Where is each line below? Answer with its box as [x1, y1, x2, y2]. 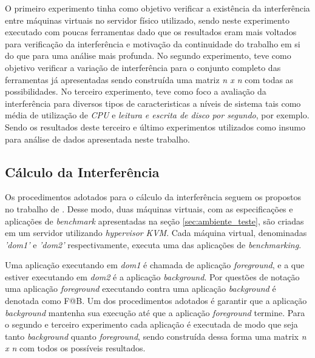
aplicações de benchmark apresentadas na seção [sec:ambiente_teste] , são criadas [5, 214, 304, 227]
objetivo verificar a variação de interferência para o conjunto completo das [5, 61, 281, 73]
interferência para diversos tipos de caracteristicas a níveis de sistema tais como [5, 96, 301, 109]
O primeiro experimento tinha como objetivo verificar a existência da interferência [5, 2, 310, 14]
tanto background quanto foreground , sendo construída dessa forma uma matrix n [5, 329, 307, 342]
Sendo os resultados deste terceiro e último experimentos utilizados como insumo [5, 120, 305, 133]
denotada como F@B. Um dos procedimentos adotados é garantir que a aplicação [5, 294, 307, 307]
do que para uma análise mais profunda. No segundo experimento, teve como [5, 49, 291, 62]
